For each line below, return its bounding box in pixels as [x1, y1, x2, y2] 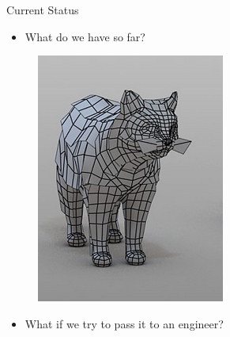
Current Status [6, 2, 79, 17]
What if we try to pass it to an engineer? [25, 315, 224, 331]
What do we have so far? [25, 28, 145, 44]
